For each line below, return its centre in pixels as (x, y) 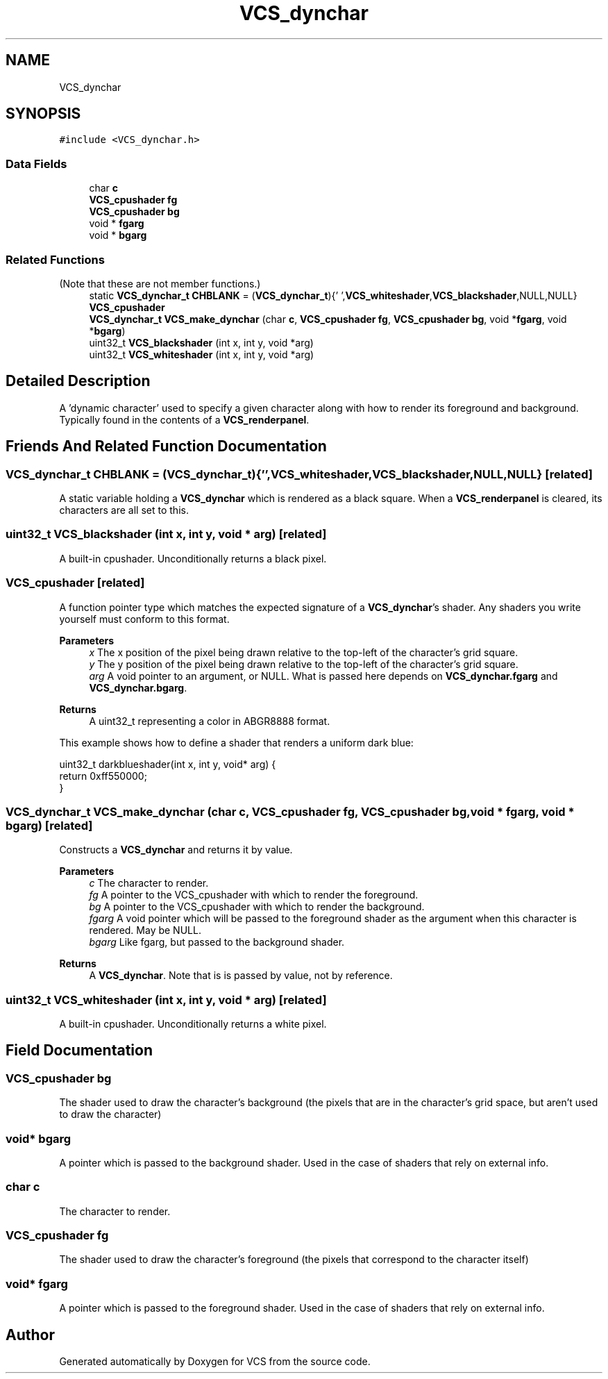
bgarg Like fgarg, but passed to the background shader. (217, 942)
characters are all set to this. (124, 510)
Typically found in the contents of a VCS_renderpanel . (184, 419)
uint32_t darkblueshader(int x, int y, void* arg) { (168, 764)
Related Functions (55, 259)
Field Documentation (79, 1051)
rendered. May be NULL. (145, 930)
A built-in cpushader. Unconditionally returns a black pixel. (193, 558)
